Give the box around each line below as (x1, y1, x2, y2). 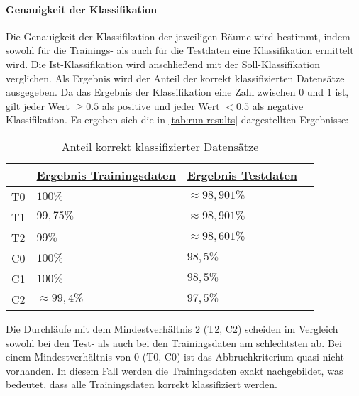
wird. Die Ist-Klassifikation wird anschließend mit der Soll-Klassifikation (6, 56, 320, 71)
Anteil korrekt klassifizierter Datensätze (61, 138, 259, 155)
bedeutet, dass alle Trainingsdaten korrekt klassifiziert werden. (6, 377, 277, 392)
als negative (252, 98, 304, 113)
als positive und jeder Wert (101, 98, 220, 113)
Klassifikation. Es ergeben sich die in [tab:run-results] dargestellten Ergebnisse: (6, 112, 349, 127)
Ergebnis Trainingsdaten (36, 166, 176, 183)
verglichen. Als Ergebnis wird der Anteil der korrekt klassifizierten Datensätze (6, 70, 345, 85)
